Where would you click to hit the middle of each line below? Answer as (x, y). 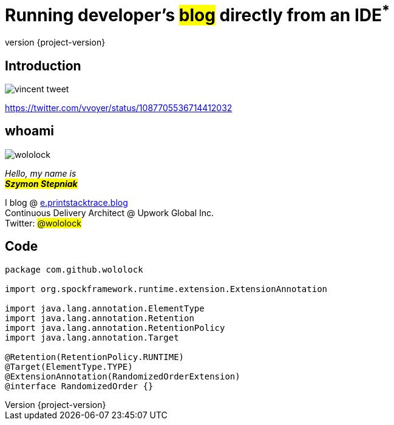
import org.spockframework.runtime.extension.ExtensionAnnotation (166, 289)
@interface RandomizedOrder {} (79, 386)
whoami (30, 131)
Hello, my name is (41, 173)
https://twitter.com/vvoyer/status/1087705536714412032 (119, 107)
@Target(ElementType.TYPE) (69, 366)
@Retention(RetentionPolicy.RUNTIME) (95, 357)
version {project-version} (55, 42)
